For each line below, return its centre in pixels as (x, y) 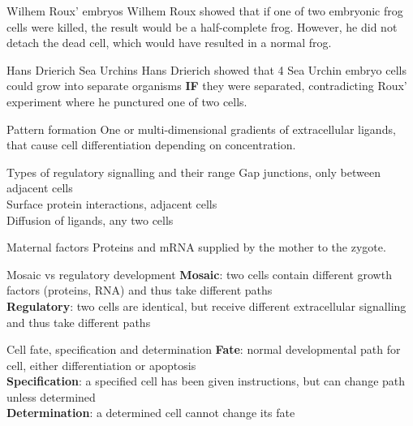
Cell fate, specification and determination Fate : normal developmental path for (204, 349)
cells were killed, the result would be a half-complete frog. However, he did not (202, 26)
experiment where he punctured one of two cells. (127, 101)
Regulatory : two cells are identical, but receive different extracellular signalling (206, 306)
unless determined (51, 396)
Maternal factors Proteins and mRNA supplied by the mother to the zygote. (196, 247)
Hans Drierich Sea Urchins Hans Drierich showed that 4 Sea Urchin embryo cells (206, 69)
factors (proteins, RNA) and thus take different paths (140, 290)
